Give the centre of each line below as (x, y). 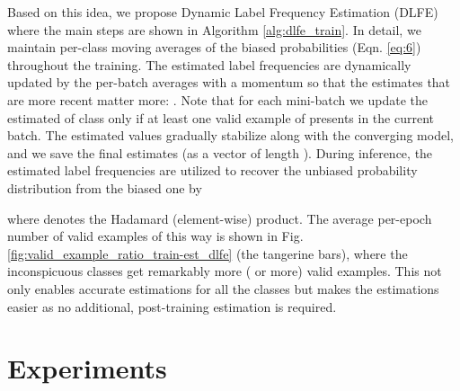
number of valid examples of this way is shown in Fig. (155, 236)
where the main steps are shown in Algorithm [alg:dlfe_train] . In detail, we (214, 29)
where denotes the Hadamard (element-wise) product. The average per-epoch (220, 218)
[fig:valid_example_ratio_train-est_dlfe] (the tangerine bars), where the (208, 253)
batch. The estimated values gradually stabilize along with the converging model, (230, 135)
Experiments (87, 368)
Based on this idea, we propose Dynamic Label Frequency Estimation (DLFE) (223, 12)
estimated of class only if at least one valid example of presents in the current (221, 117)
